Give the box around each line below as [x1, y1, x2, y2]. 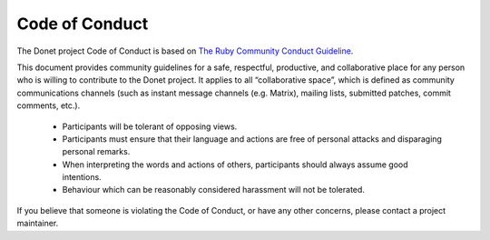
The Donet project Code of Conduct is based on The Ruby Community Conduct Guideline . [16, 45, 354, 56]
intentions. [62, 172, 102, 183]
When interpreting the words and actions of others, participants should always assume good [62, 159, 408, 170]
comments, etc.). [16, 100, 81, 111]
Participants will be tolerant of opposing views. [62, 121, 238, 132]
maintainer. [16, 218, 59, 229]
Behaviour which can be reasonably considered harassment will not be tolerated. [62, 185, 365, 195]
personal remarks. [62, 146, 131, 157]
